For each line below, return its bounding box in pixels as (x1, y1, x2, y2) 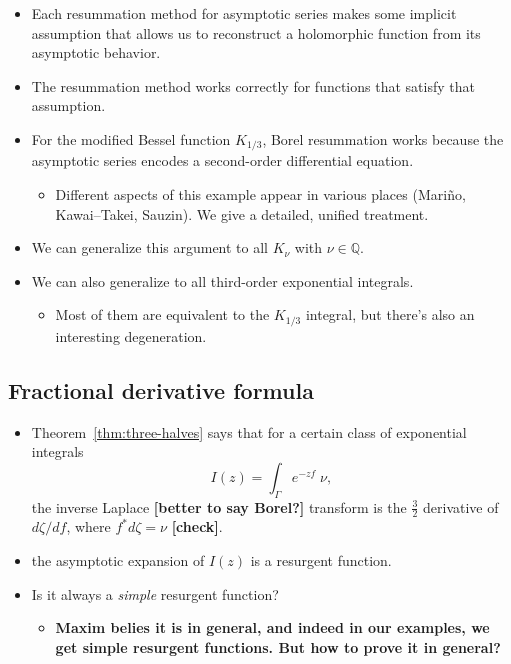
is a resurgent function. (250, 550, 392, 571)
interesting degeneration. (55, 325, 207, 346)
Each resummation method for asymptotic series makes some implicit (31, 3, 457, 23)
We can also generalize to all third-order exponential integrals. (31, 270, 414, 291)
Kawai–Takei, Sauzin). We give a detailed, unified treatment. (55, 203, 429, 224)
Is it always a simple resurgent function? (31, 583, 279, 604)
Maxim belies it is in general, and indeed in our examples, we (55, 617, 490, 638)
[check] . (171, 516, 223, 537)
